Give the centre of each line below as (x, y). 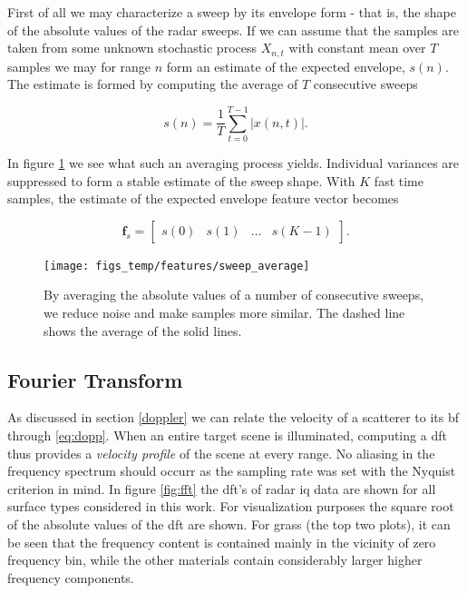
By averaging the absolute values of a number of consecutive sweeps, (234, 295)
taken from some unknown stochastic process (132, 48)
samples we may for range (79, 66)
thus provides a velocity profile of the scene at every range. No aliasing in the (221, 453)
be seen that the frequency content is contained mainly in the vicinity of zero (222, 542)
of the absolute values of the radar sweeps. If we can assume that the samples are (233, 30)
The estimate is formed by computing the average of (153, 84)
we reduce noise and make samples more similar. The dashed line (224, 312)
